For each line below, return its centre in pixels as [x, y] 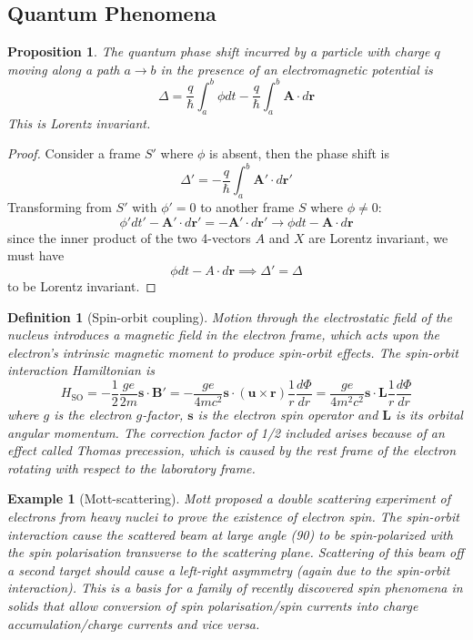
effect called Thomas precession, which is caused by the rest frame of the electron [232, 450]
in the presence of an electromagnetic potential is [297, 69]
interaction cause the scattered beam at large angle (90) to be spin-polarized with [230, 534]
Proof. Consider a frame [74, 153]
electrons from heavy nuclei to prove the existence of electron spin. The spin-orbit [233, 516]
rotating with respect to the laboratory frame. [131, 467]
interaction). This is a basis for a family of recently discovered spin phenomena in [235, 588]
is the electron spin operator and [288, 414]
